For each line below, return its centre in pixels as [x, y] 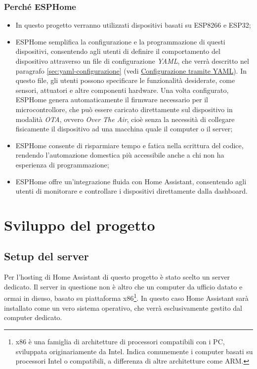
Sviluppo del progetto [80, 225]
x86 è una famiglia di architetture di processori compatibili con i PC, [120, 341]
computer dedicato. [33, 317]
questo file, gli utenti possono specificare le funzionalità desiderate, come [125, 80]
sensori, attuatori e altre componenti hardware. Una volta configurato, [122, 90]
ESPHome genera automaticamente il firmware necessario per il [112, 100]
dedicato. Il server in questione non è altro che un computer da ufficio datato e [123, 286]
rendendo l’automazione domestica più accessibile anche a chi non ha [120, 155]
